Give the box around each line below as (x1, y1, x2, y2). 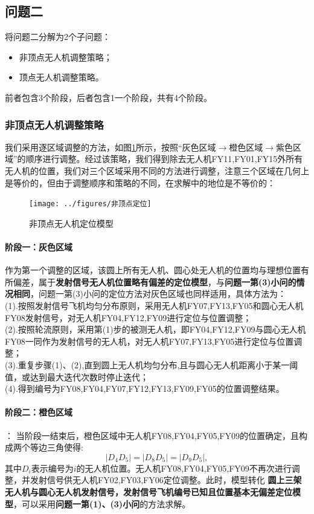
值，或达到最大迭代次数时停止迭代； (5, 370, 149, 383)
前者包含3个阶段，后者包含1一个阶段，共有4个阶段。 (5, 91, 212, 103)
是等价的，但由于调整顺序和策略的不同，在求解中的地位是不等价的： (5, 176, 275, 189)
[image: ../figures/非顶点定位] (29, 200, 152, 209)
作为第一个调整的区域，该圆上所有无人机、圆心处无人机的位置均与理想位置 (5, 264, 301, 276)
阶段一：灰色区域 (5, 241, 72, 253)
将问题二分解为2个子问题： (5, 30, 111, 43)
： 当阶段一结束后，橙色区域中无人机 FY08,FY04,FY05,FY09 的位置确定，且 (5, 429, 299, 441)
